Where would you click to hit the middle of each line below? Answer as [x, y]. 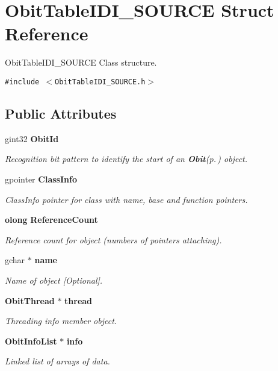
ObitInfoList [31, 341]
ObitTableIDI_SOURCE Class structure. [81, 62]
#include [22, 82]
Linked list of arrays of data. [57, 361]
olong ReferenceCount [51, 220]
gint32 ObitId [32, 138]
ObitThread [30, 300]
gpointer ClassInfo [41, 179]
